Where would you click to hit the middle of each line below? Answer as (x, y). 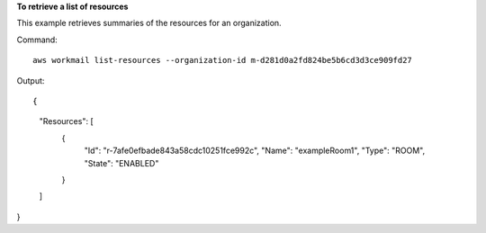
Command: (37, 40)
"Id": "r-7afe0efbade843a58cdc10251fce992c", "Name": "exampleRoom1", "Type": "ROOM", (255, 151)
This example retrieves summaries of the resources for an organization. (149, 23)
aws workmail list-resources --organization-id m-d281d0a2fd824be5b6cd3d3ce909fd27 (223, 60)
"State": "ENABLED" (121, 163)
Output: (31, 80)
